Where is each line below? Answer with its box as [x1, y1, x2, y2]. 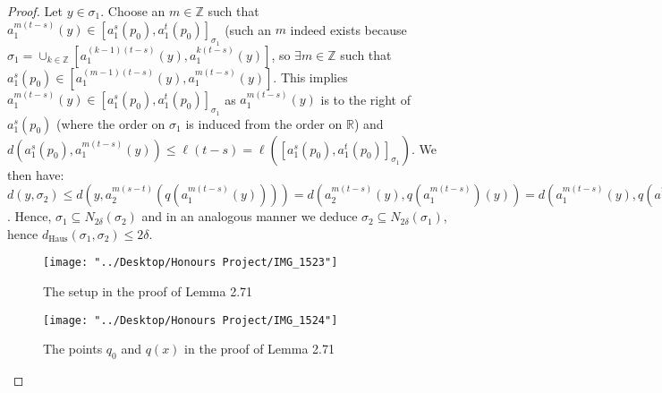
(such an [225, 20, 271, 38]
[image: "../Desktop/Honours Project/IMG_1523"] [43, 256, 338, 269]
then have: [7, 165, 64, 184]
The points [43, 339, 103, 358]
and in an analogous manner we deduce [141, 207, 358, 226]
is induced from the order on [185, 114, 343, 132]
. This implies [273, 67, 348, 86]
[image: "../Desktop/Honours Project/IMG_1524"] [43, 313, 338, 327]
